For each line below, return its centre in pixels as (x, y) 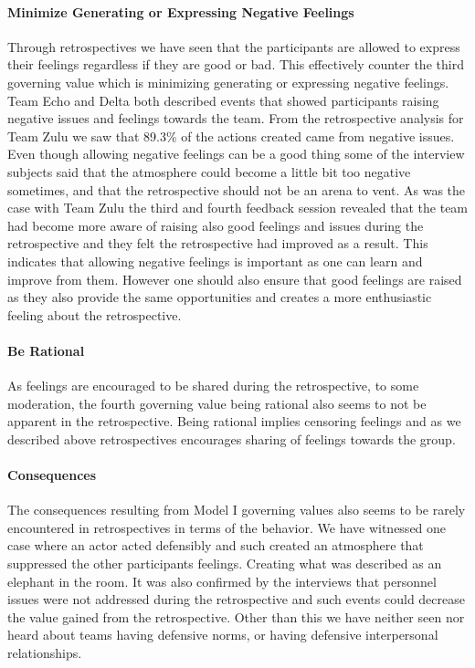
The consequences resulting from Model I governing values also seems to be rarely (237, 510)
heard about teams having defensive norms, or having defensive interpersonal (223, 635)
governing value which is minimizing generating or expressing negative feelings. (228, 82)
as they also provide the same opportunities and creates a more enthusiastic (220, 297)
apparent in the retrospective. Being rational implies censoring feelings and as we (234, 421)
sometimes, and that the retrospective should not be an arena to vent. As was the (237, 189)
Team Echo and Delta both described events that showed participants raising (223, 100)
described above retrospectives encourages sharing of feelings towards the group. (232, 438)
